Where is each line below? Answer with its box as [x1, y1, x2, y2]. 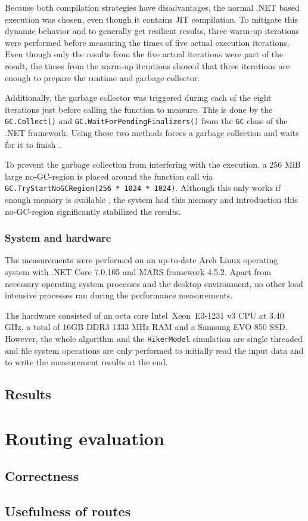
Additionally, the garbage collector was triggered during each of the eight [5, 91, 272, 104]
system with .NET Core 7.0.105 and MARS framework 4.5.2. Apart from [5, 266, 271, 278]
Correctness [5, 467, 79, 485]
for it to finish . [5, 138, 61, 150]
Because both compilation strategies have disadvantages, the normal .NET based [5, 1, 300, 13]
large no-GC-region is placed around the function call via [5, 169, 213, 182]
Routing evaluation [5, 426, 164, 450]
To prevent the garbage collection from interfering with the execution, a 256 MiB [5, 158, 301, 171]
